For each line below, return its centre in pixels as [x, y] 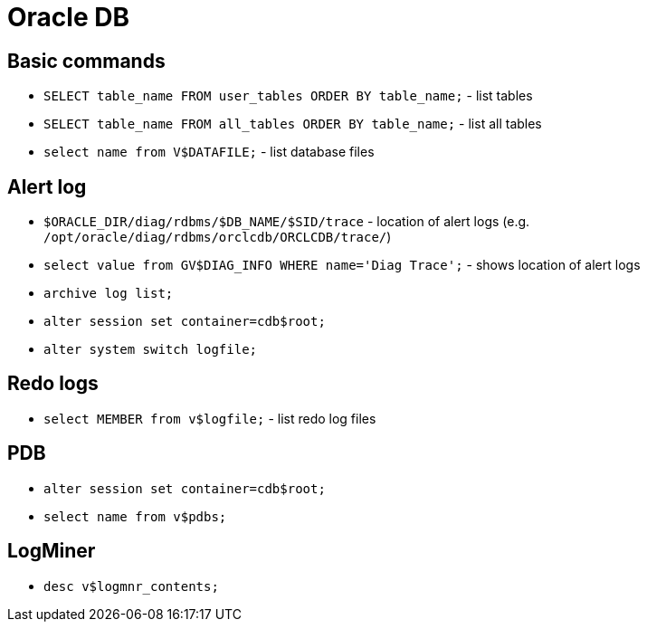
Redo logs [53, 384]
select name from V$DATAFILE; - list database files [209, 152]
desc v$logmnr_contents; [131, 586]
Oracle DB [68, 17]
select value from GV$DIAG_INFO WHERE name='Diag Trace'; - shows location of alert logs [342, 265]
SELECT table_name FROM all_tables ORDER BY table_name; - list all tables [293, 124]
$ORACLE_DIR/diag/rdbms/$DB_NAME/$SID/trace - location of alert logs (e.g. [287, 222]
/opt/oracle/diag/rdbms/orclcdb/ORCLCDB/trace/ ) [218, 237]
